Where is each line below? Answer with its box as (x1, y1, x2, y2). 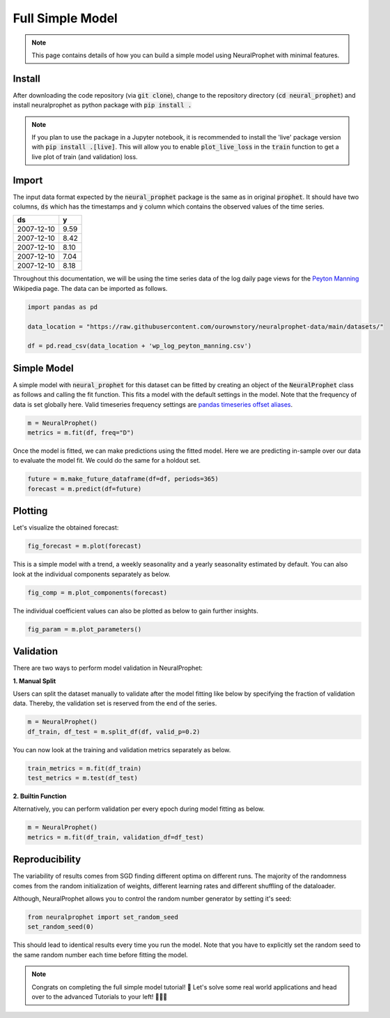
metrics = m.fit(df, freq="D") (27, 429, 135, 437)
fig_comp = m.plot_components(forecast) (27, 588, 167, 597)
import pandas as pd (27, 303, 97, 310)
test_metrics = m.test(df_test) (27, 774, 139, 782)
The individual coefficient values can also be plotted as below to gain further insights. (13, 606, 259, 615)
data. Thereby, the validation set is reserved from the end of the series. (13, 699, 217, 708)
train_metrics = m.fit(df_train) (27, 764, 142, 772)
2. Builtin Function (13, 792, 67, 800)
